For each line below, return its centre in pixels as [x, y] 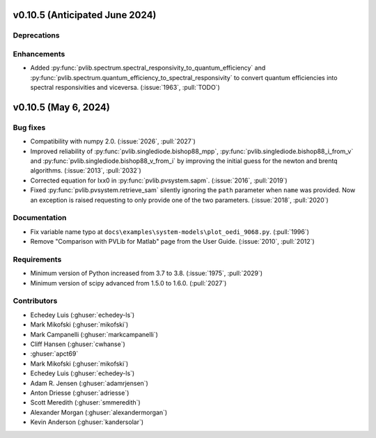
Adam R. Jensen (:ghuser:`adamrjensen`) [89, 383]
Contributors [35, 301]
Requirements [37, 259]
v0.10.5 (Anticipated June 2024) [85, 15]
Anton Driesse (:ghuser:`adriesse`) [80, 393]
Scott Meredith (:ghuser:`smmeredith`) [85, 402]
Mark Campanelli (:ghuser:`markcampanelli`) [94, 334]
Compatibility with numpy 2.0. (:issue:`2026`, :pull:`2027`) [113, 141]
